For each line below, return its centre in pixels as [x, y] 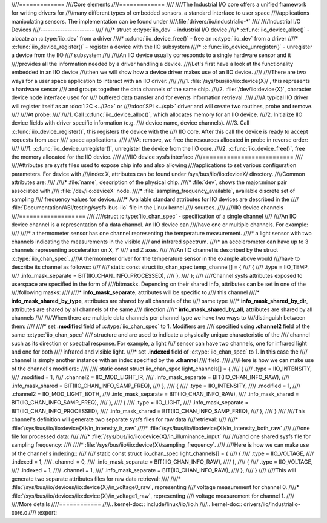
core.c [19, 513]
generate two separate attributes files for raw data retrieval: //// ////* [96, 479]
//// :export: [43, 513]
